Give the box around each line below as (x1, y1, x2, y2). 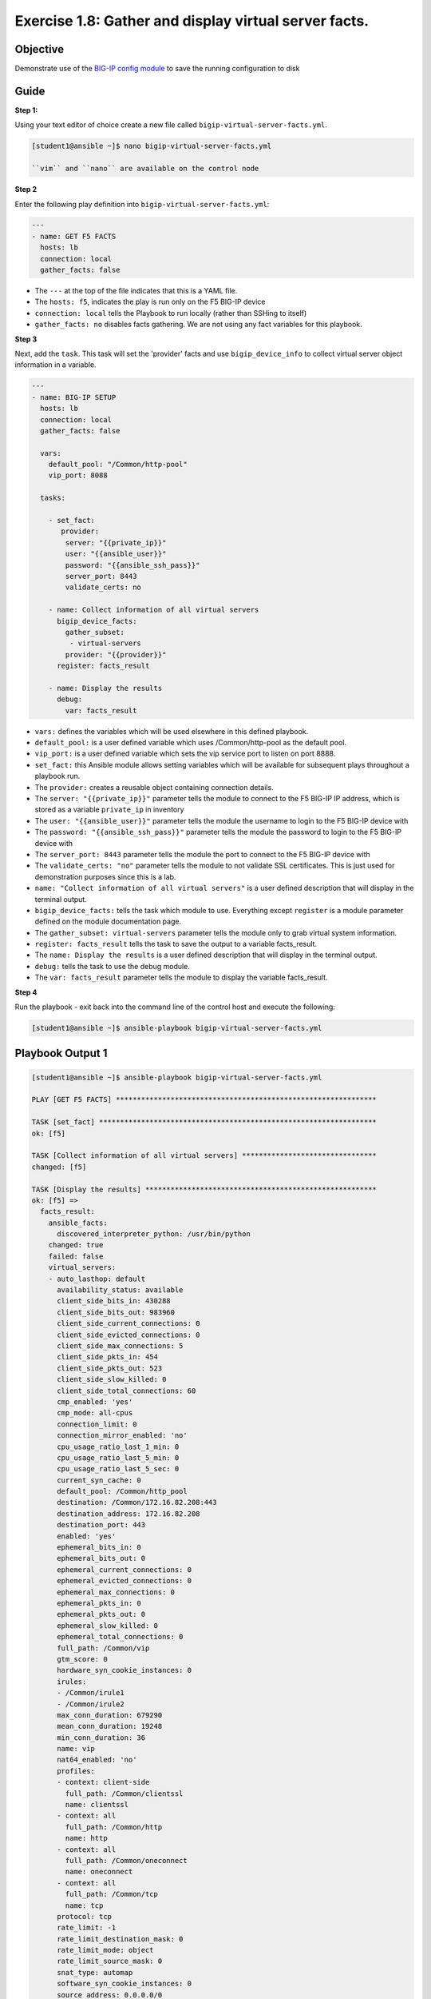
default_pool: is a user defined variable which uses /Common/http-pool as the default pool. (34, 738, 347, 748)
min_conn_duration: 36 (57, 1733, 146, 1742)
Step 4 (14, 988, 38, 997)
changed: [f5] (31, 1162, 87, 1171)
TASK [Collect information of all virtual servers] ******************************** (31, 1151, 377, 1160)
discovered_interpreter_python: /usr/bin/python (57, 1230, 251, 1239)
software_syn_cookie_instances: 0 (57, 1979, 192, 1989)
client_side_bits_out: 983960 (57, 1307, 176, 1317)
